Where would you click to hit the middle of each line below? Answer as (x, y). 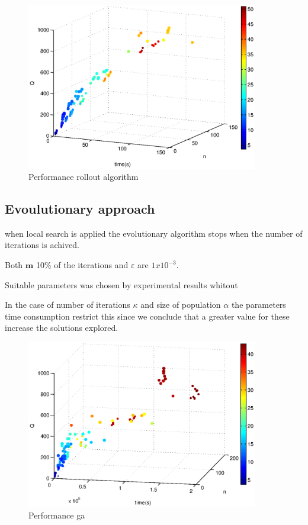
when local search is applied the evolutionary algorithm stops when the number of (154, 233)
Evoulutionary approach (80, 209)
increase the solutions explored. (62, 328)
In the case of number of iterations (68, 305)
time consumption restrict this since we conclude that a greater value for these (147, 316)
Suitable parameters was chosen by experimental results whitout (121, 284)
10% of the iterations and (82, 265)
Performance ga (57, 515)
